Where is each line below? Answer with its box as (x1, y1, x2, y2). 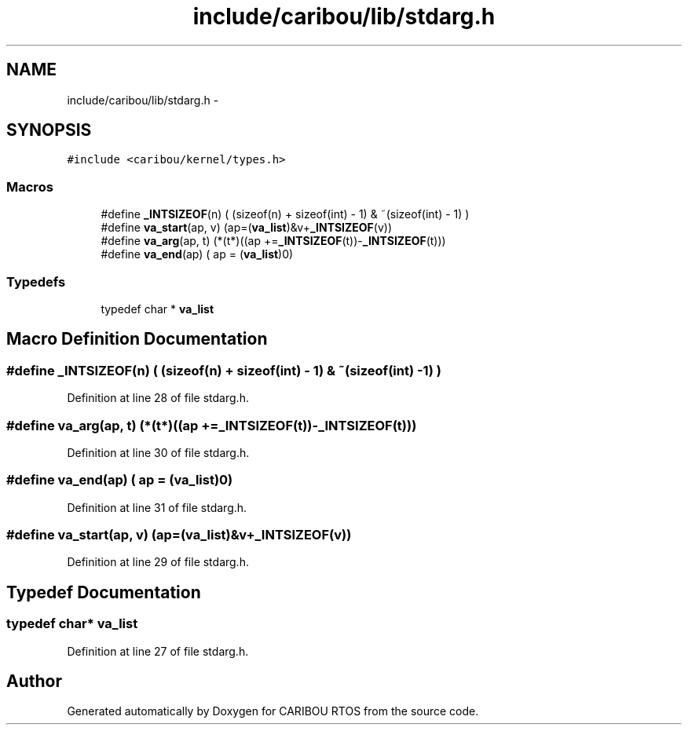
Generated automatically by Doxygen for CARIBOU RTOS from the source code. (67, 704, 479, 718)
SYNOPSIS (6, 120, 92, 141)
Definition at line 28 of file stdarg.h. (67, 391, 249, 405)
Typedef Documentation (6, 582, 201, 602)
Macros (6, 178, 53, 195)
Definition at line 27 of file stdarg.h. (67, 644, 249, 658)
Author (6, 671, 62, 692)
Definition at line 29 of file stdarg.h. (67, 555, 249, 569)
